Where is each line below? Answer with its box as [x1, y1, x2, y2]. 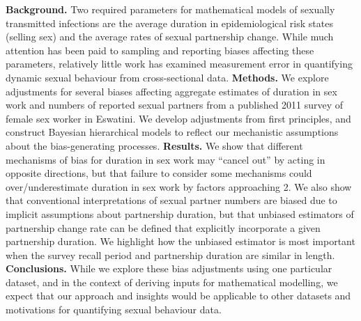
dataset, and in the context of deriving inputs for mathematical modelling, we [6, 274, 338, 289]
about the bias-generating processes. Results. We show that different [6, 138, 303, 152]
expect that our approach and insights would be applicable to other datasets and [6, 288, 351, 303]
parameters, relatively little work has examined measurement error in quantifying [6, 56, 353, 71]
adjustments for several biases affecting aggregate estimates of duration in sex [6, 84, 337, 98]
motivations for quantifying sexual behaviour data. [6, 302, 222, 317]
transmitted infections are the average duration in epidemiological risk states [6, 15, 333, 30]
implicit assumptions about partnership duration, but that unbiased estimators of [6, 206, 354, 221]
